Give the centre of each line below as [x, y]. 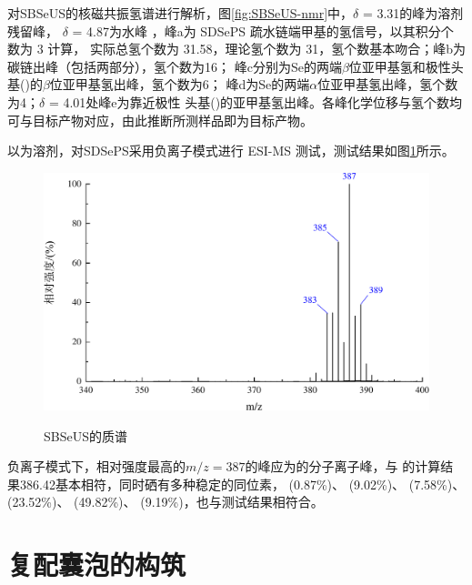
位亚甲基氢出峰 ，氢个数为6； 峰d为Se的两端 [180, 84]
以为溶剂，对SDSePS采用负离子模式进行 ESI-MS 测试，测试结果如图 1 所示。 [231, 151]
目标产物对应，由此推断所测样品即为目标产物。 [172, 120]
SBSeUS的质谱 [85, 435]
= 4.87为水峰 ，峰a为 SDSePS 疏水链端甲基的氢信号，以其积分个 [263, 30]
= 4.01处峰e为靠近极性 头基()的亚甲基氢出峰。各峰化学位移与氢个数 [249, 101]
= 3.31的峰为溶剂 [413, 13]
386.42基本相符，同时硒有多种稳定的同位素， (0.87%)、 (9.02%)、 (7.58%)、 [242, 484]
